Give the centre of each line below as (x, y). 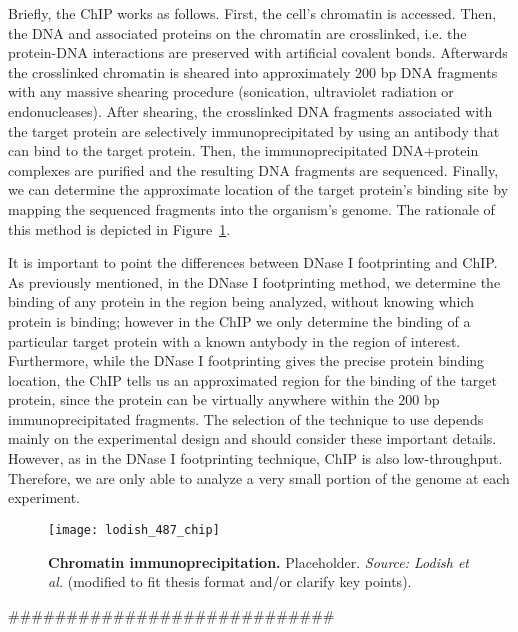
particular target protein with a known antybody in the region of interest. (234, 340)
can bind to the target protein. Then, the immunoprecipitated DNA (216, 150)
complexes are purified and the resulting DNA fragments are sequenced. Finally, (253, 169)
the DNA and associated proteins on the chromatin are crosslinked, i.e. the (237, 32)
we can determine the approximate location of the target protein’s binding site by (258, 189)
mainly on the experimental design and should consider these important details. (252, 438)
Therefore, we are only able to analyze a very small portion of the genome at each (259, 477)
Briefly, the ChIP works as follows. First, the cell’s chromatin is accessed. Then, (252, 13)
